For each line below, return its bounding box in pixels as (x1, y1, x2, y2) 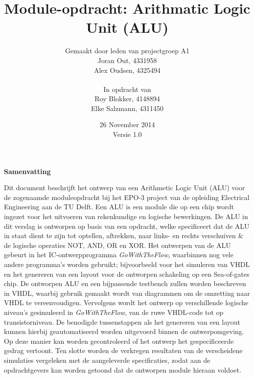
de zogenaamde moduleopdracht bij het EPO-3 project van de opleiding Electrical (4, 192, 250, 202)
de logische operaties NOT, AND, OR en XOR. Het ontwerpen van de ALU (4, 240, 231, 250)
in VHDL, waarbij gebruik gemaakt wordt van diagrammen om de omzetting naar (4, 288, 250, 298)
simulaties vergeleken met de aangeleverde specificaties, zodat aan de (4, 355, 210, 365)
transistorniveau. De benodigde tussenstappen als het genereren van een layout (4, 316, 241, 327)
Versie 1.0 (113, 129, 142, 139)
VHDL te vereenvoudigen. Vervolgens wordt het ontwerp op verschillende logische (4, 297, 249, 308)
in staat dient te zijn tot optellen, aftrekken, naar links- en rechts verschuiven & (4, 230, 244, 241)
